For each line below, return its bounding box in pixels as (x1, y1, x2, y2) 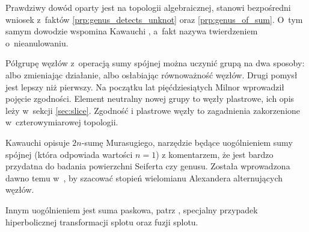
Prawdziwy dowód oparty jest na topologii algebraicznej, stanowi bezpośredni (5, 1, 291, 13)
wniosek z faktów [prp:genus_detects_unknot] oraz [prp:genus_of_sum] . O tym (5, 13, 303, 25)
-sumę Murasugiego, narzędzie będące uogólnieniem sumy (81, 136, 293, 148)
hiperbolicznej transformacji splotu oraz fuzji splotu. (5, 215, 198, 228)
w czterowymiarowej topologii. (5, 116, 118, 128)
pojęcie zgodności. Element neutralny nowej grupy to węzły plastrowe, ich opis (5, 92, 295, 105)
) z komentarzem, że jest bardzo (156, 148, 274, 160)
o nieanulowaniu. (5, 36, 69, 49)
